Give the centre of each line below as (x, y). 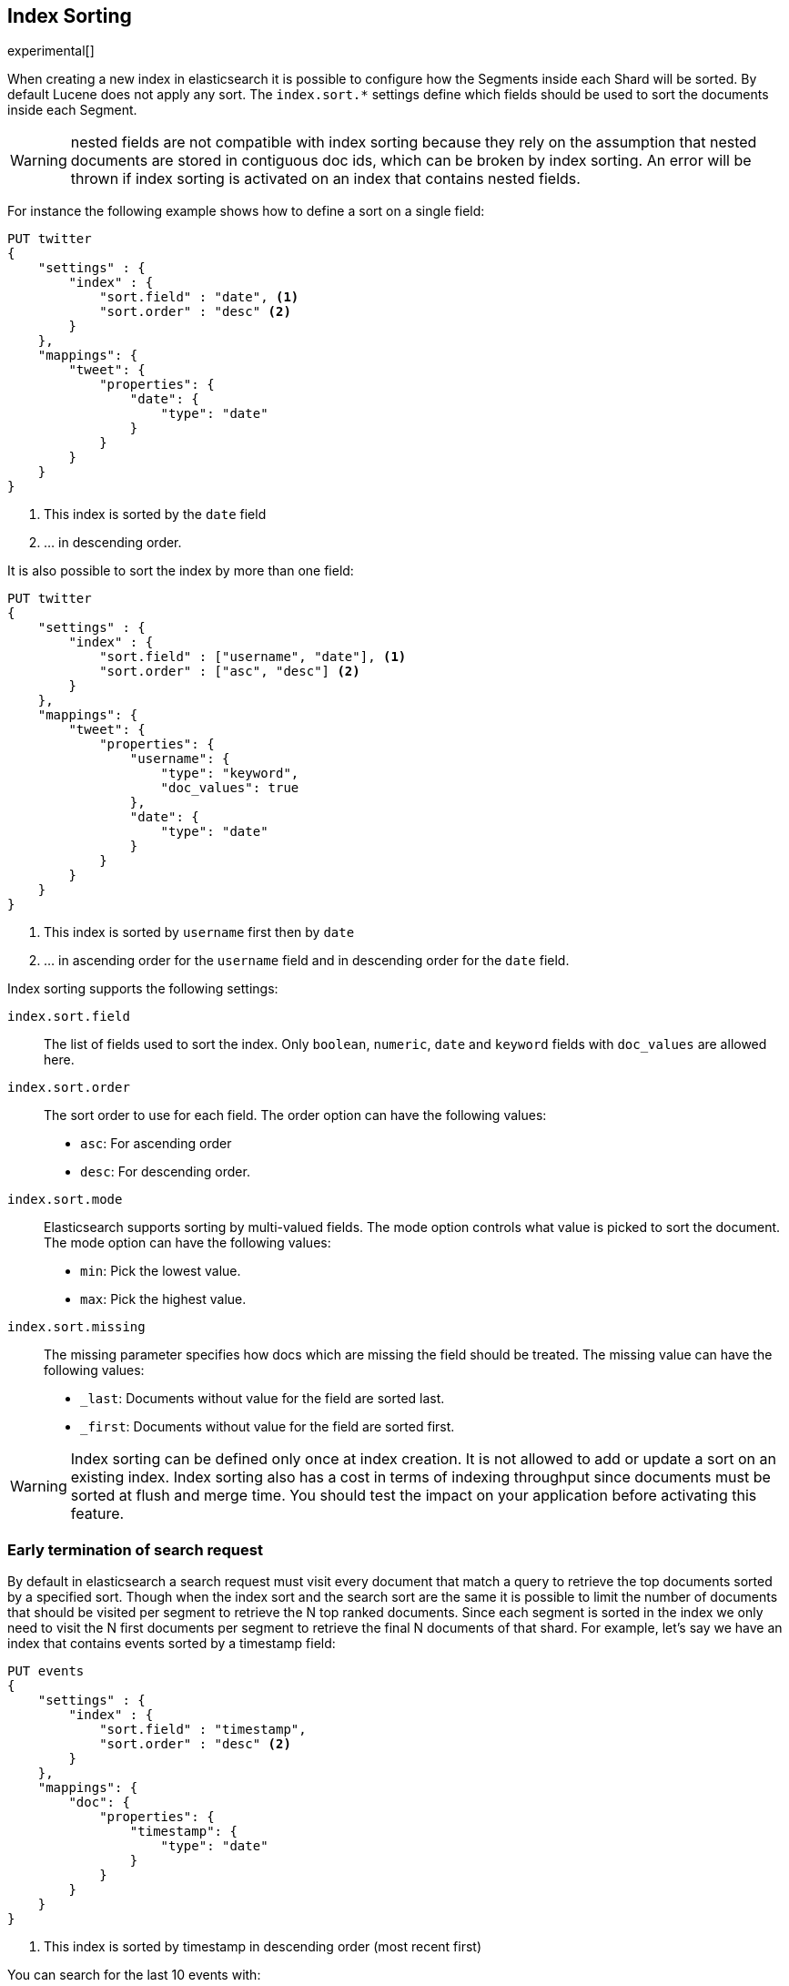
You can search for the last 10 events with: (134, 1975)
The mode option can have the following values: (187, 1243)
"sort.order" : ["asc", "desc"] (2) (230, 672)
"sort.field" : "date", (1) (199, 297)
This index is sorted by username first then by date (199, 932)
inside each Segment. (72, 110)
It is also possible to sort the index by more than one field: (181, 571)
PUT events (46, 1671)
